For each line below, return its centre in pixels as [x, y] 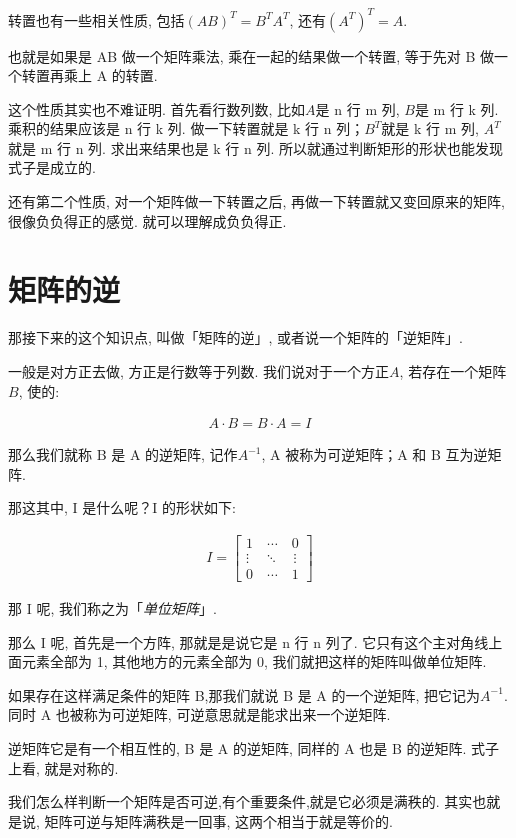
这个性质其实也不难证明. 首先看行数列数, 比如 [157, 108]
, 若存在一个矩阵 [453, 370]
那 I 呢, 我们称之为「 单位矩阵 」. [112, 608]
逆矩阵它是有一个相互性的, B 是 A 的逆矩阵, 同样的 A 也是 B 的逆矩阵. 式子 [254, 748]
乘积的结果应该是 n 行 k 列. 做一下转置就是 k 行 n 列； [186, 128]
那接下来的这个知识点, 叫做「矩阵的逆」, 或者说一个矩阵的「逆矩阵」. [235, 337]
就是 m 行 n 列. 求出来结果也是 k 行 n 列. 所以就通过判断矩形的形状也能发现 [256, 147]
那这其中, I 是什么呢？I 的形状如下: [122, 507]
